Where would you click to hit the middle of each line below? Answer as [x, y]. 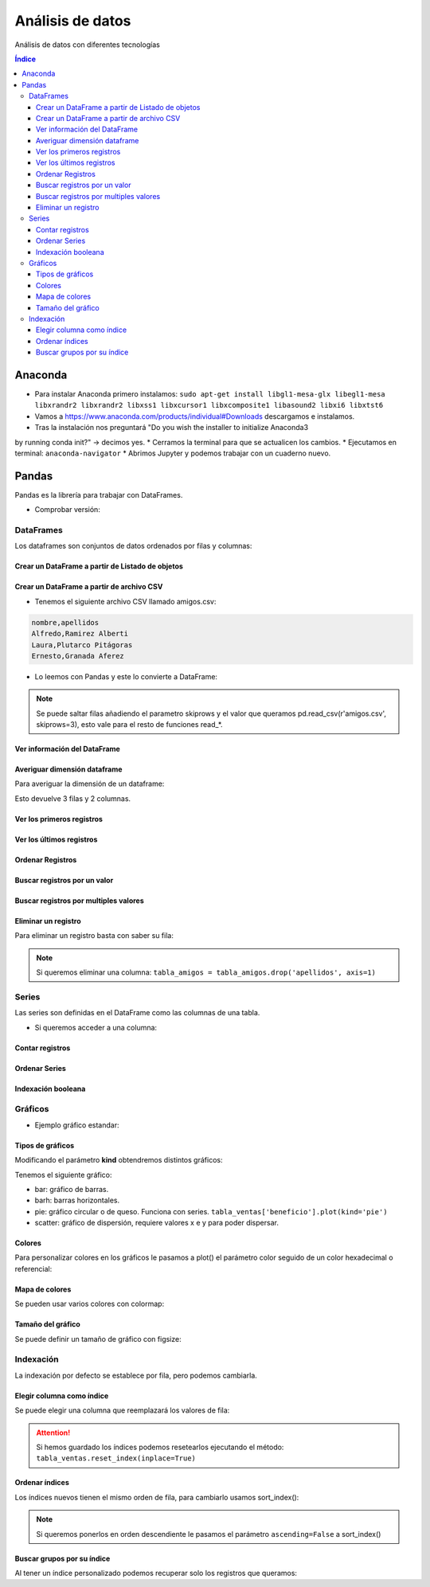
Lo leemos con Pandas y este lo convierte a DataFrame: [126, 676]
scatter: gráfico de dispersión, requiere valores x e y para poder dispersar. [156, 1223]
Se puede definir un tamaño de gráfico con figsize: [98, 1339]
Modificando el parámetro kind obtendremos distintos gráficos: [119, 1160]
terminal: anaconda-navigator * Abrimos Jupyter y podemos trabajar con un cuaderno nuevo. [173, 453]
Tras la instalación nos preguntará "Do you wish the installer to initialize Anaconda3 [172, 428]
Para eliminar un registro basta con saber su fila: [94, 936]
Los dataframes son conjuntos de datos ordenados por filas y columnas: [133, 546]
